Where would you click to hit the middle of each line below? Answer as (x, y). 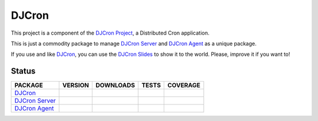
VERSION (76, 85)
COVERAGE (184, 85)
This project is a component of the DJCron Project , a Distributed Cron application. (110, 33)
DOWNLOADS (115, 85)
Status (23, 71)
